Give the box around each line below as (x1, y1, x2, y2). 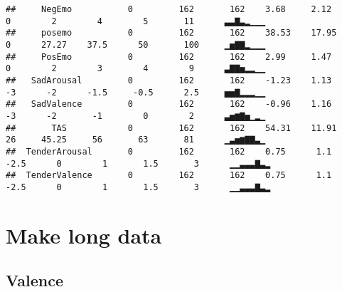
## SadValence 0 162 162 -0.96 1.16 (6, 99, 332, 110)
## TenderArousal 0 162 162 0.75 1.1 (6, 146, 332, 157)
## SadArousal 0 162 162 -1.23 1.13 (6, 75, 332, 85)
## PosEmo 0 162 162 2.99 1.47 (6, 51, 332, 62)
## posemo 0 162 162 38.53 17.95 (6, 28, 337, 38)
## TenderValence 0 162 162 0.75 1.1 (6, 170, 332, 181)
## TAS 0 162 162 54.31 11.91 (6, 122, 337, 133)
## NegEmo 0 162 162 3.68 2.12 (6, 4, 332, 14)
